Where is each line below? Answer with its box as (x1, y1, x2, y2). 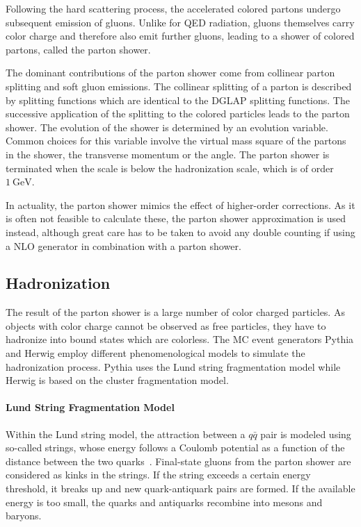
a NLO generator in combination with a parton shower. (6, 238, 241, 253)
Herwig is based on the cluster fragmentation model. (6, 373, 229, 387)
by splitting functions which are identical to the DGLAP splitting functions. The (6, 92, 350, 107)
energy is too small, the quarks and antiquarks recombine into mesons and (6, 494, 323, 509)
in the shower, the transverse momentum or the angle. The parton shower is (6, 147, 330, 161)
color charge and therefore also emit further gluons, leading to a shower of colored (6, 28, 355, 43)
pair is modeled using (260, 426, 351, 441)
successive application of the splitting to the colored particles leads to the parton (6, 106, 350, 121)
